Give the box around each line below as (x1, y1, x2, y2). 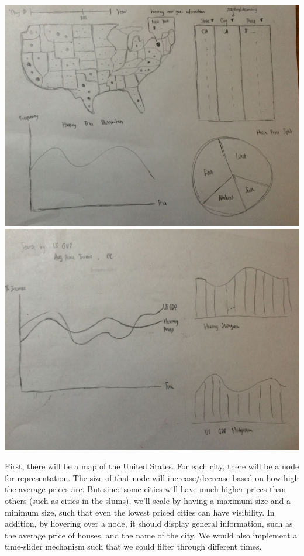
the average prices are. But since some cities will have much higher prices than (5, 483, 286, 495)
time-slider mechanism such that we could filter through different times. (5, 540, 262, 552)
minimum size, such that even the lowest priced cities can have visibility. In (5, 506, 275, 518)
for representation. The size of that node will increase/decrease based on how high (5, 471, 299, 483)
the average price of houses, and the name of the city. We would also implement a (5, 528, 298, 541)
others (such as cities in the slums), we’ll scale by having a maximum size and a (5, 494, 291, 506)
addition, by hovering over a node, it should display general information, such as (5, 517, 293, 530)
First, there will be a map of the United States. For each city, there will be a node (5, 460, 299, 472)
